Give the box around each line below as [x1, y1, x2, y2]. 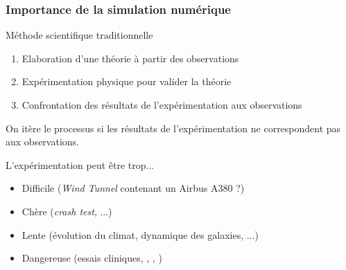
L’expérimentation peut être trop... [6, 157, 155, 172]
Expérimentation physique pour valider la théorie [21, 74, 232, 89]
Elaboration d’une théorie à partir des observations [21, 51, 239, 65]
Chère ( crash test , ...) [21, 204, 112, 218]
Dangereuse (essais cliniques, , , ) [21, 251, 162, 265]
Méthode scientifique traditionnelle [6, 28, 153, 42]
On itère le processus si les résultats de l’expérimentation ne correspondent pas [6, 120, 341, 135]
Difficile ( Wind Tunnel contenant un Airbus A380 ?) [21, 181, 245, 195]
